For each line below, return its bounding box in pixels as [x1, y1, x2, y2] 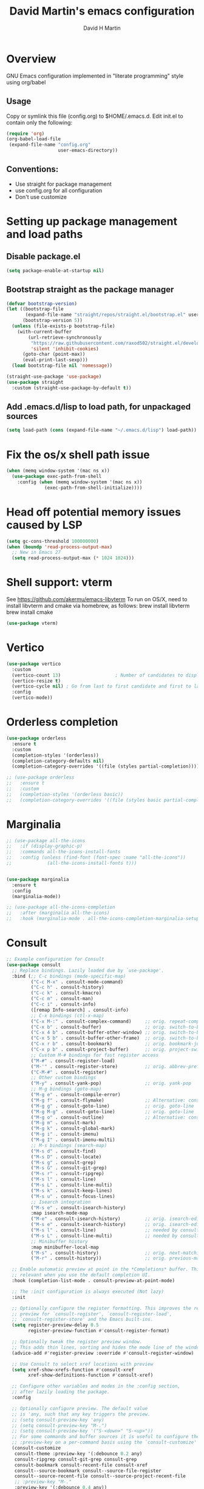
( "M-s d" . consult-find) [30, 1148, 97, 1154]
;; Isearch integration [30, 1199, 91, 1205]
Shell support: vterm [6, 576, 113, 590]
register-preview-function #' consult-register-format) [28, 1328, 170, 1334]
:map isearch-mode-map [30, 1210, 88, 1216]
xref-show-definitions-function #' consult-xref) [28, 1372, 154, 1378]
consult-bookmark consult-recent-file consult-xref [14, 1462, 148, 1468]
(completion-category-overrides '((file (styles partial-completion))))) [12, 763, 202, 769]
